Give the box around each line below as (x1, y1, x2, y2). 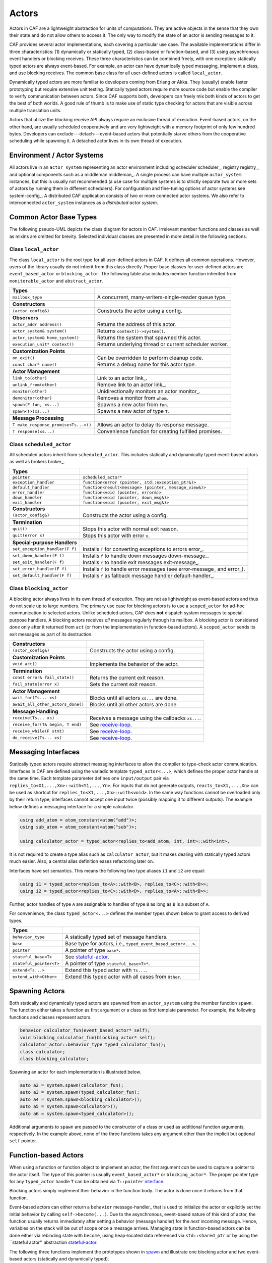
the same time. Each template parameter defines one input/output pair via (9, 775, 169, 782)
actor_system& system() (12, 328, 67, 333)
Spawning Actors (9, 987, 65, 995)
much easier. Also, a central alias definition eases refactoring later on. (9, 858, 154, 864)
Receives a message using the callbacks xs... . (90, 714, 201, 721)
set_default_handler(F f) (12, 573, 72, 578)
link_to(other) (12, 375, 47, 381)
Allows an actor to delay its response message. (97, 421, 209, 428)
